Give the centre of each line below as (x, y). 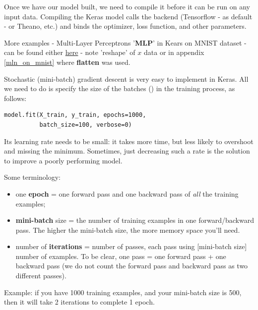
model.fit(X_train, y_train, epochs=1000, (75, 115)
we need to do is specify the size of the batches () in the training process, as (120, 88)
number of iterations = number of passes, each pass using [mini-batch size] (131, 246)
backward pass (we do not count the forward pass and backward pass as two (132, 266)
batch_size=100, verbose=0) (86, 125)
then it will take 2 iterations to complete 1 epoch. (79, 302)
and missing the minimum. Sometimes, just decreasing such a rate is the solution (127, 151)
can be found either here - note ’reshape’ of (70, 52)
